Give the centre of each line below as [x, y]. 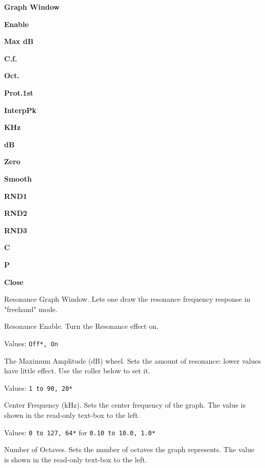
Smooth [18, 178]
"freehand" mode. [31, 309]
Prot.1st [19, 92]
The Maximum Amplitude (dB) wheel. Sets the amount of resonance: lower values [132, 360]
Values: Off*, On [31, 343]
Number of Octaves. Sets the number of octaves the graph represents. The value [129, 449]
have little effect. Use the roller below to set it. [77, 371]
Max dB [19, 41]
